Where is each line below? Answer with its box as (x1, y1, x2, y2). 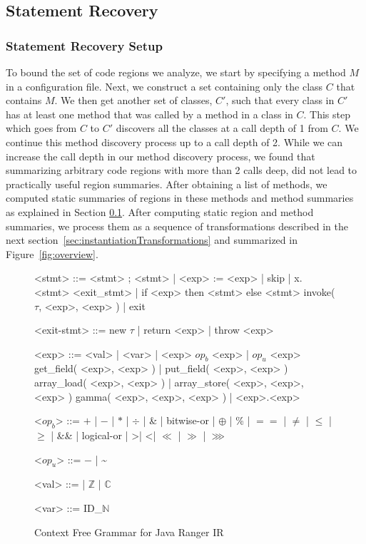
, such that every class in (225, 93, 335, 108)
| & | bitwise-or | (143, 413, 215, 428)
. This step (303, 106, 350, 121)
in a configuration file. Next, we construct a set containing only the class (6, 78, 323, 93)
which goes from (6, 120, 77, 135)
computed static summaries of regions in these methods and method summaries (6, 190, 354, 205)
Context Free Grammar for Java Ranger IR (34, 524, 224, 539)
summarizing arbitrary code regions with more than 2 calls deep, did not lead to (6, 163, 357, 178)
